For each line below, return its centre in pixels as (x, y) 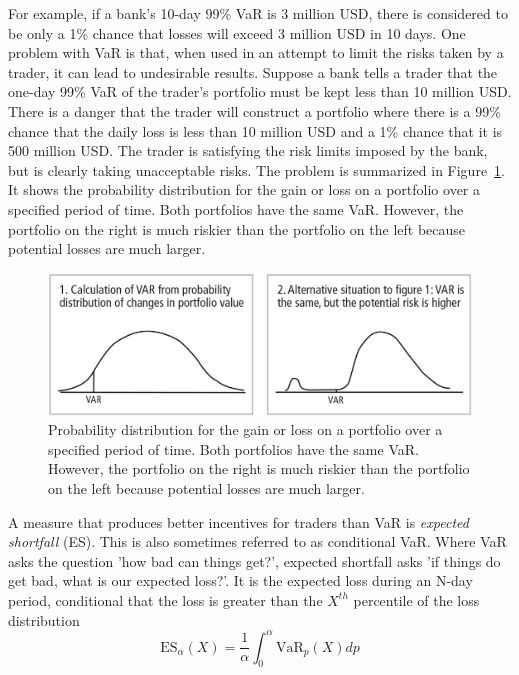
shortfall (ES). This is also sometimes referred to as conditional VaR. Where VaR (257, 541)
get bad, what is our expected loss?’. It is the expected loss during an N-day (240, 580)
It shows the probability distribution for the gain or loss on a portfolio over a (244, 189)
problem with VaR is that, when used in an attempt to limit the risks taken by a (256, 52)
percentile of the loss (416, 599)
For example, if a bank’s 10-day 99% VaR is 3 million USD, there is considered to (258, 13)
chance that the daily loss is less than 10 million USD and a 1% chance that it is (255, 130)
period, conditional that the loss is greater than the (165, 599)
